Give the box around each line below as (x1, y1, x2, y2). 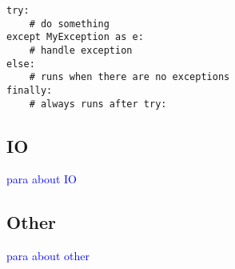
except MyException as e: (6, 31, 144, 43)
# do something (29, 18, 110, 30)
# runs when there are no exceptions (29, 71, 230, 83)
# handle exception (29, 44, 133, 56)
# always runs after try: (29, 98, 167, 110)
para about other (6, 247, 90, 264)
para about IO (6, 171, 77, 187)
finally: (6, 84, 53, 96)
